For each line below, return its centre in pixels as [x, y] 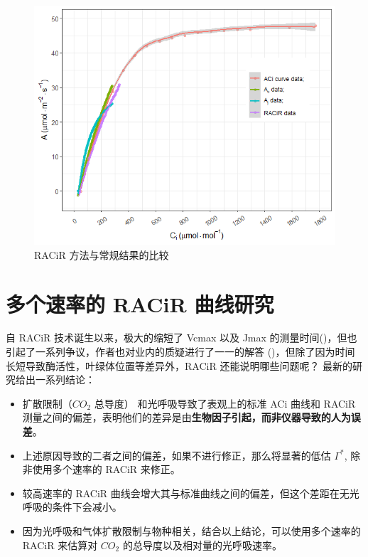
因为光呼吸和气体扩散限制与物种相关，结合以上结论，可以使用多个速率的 [191, 530]
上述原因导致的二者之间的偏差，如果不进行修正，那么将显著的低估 [177, 455]
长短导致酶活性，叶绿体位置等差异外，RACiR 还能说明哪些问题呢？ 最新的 [179, 365]
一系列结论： [65, 380]
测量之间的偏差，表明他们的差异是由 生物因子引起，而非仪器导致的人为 [186, 417]
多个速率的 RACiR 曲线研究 [140, 303]
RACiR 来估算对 [60, 545]
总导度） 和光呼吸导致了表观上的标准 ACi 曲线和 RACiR [225, 403]
